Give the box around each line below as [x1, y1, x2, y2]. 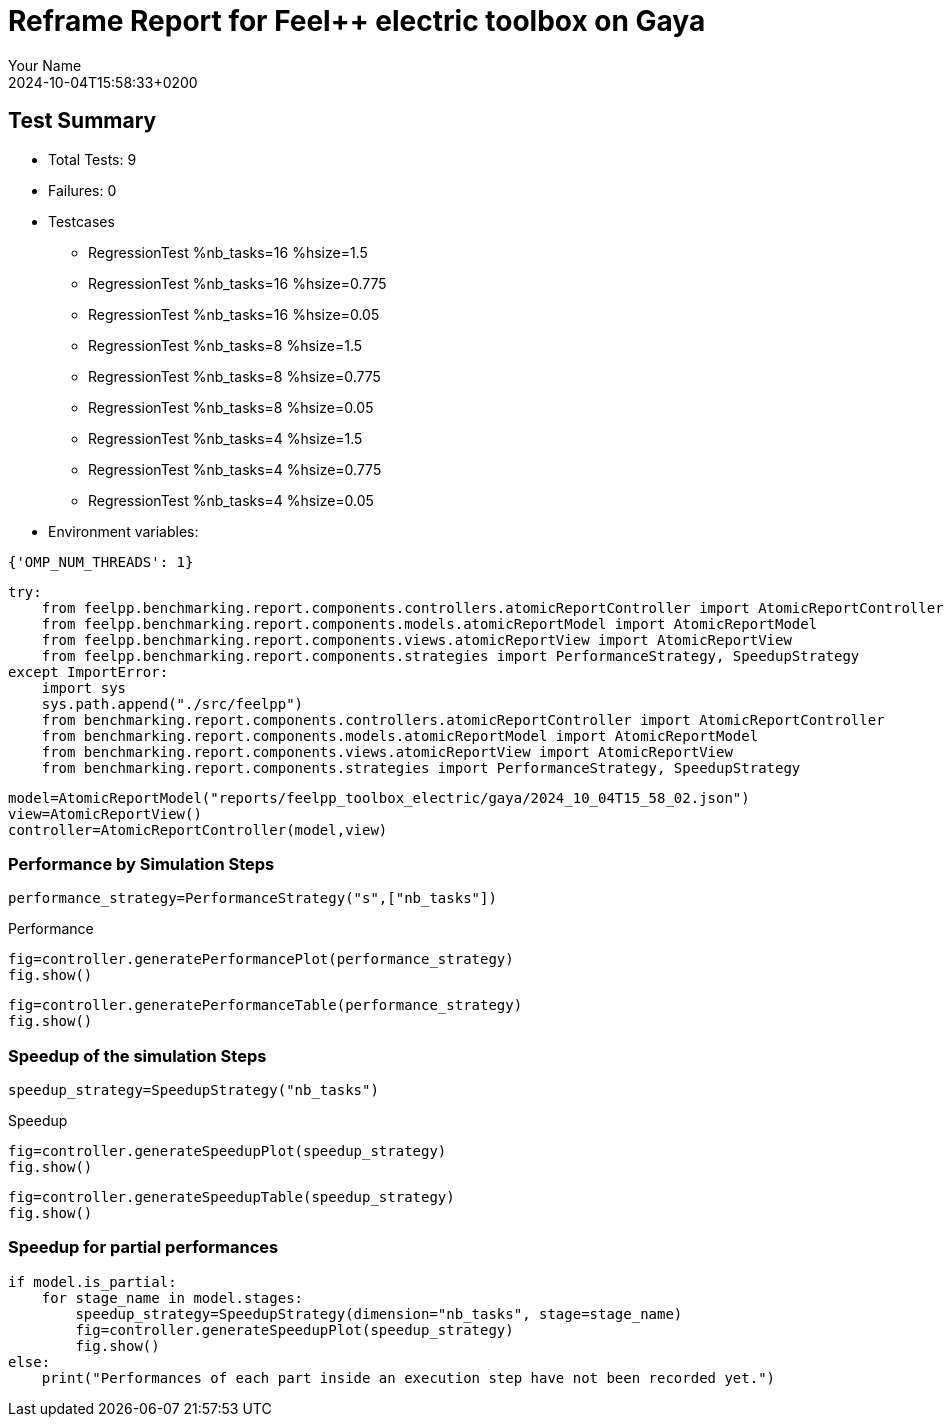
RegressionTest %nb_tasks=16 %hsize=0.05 [88, 305, 380, 323]
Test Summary [8, 108, 157, 134]
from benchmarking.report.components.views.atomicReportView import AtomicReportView [41, 743, 733, 760]
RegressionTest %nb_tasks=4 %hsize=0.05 [88, 491, 374, 509]
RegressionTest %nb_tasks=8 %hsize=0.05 [88, 398, 374, 416]
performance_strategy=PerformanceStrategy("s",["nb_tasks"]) [8, 890, 497, 907]
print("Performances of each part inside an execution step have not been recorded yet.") [41, 1369, 776, 1386]
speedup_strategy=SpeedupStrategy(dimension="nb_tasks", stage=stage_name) [75, 1305, 683, 1322]
